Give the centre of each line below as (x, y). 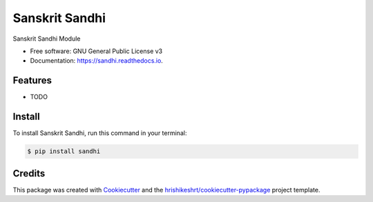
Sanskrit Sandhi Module (47, 39)
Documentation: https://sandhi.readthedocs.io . (97, 61)
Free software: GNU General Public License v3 (96, 51)
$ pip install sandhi (64, 151)
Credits (29, 173)
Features (32, 80)
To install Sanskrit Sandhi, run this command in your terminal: (100, 133)
